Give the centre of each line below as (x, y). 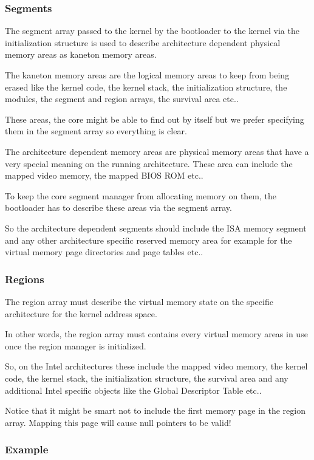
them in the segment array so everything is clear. (96, 131)
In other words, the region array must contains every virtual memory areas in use (156, 334)
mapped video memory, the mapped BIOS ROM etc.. (104, 175)
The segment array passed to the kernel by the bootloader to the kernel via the (152, 31)
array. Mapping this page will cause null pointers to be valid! (118, 422)
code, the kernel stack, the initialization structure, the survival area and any (147, 378)
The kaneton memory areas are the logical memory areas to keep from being (147, 75)
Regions (25, 279)
